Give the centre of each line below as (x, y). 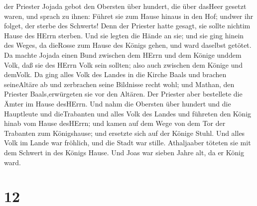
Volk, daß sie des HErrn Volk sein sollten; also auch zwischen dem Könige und (124, 64)
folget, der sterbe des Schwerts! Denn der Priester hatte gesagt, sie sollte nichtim (127, 26)
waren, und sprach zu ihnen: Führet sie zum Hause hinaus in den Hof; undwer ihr (129, 16)
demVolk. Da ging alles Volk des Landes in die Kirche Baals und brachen (115, 74)
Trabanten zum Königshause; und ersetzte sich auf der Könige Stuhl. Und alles (125, 133)
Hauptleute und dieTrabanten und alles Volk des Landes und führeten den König (128, 113)
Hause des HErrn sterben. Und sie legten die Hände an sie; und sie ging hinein (124, 35)
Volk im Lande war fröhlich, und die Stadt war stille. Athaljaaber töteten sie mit (128, 143)
